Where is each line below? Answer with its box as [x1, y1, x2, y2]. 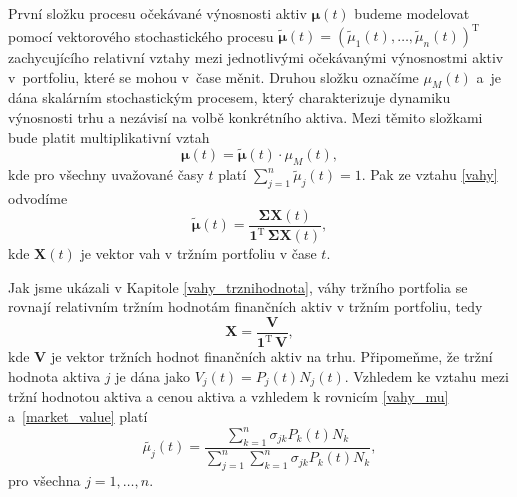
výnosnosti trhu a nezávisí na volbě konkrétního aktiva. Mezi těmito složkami [8, 107, 483, 128]
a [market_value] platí [8, 405, 148, 426]
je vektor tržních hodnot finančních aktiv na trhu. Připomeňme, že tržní [50, 346, 493, 367]
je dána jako [115, 365, 190, 386]
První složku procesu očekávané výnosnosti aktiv [8, 3, 307, 23]
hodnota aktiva [8, 365, 101, 386]
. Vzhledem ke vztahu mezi [344, 365, 509, 386]
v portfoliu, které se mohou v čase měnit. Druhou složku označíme [8, 66, 419, 87]
